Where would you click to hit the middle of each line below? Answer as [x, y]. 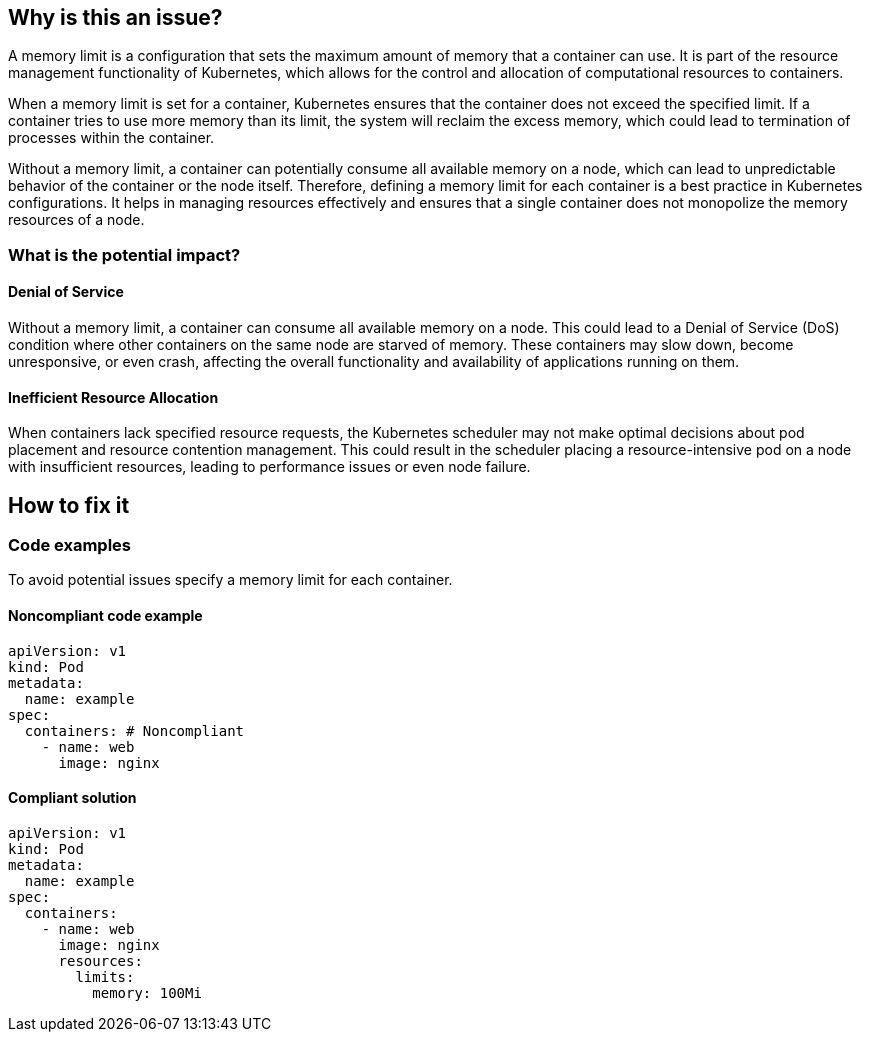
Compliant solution [72, 798]
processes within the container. [111, 138]
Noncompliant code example [105, 616]
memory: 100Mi [147, 992]
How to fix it [69, 505]
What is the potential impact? [124, 254]
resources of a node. [76, 220]
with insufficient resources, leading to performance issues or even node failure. [269, 467]
